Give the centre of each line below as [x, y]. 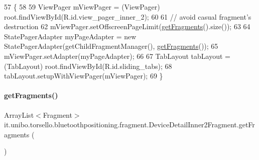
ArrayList [19, 114]
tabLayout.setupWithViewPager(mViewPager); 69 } [84, 76]
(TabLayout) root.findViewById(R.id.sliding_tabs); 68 [88, 66]
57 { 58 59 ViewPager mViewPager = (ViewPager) [82, 7]
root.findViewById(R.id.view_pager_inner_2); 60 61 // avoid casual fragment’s [128, 16]
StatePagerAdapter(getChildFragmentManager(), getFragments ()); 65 [111, 46]
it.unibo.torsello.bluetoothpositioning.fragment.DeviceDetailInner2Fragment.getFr [129, 125]
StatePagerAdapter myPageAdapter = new [70, 36]
